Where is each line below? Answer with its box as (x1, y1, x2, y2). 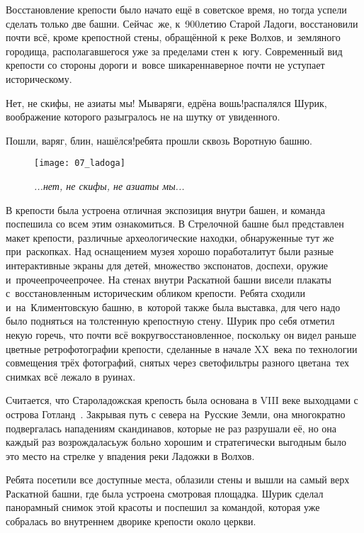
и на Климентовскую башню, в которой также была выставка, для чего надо (6, 299, 341, 314)
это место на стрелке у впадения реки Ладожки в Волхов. (6, 448, 255, 463)
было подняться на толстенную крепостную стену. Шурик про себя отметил (6, 313, 335, 328)
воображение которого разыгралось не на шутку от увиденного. (6, 109, 280, 124)
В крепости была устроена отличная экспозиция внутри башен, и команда (6, 202, 325, 217)
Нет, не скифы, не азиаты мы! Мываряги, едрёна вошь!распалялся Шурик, (6, 95, 327, 110)
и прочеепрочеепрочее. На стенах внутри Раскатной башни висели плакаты (6, 271, 331, 286)
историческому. (6, 71, 72, 86)
